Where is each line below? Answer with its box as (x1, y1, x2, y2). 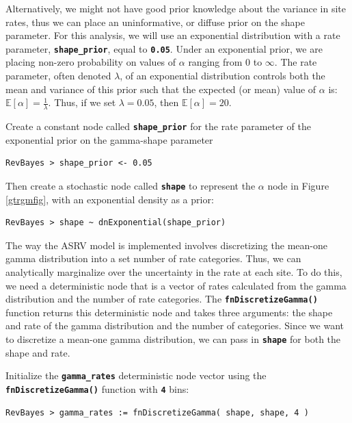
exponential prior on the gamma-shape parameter (5, 132, 213, 146)
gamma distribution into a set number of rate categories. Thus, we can (5, 251, 301, 266)
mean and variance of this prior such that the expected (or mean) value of (5, 81, 316, 96)
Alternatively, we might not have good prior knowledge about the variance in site (5, 1, 347, 15)
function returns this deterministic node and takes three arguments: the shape (5, 305, 333, 319)
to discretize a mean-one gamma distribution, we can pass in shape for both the (5, 331, 341, 346)
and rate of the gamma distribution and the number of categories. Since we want (5, 318, 344, 333)
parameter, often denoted (5, 68, 111, 83)
